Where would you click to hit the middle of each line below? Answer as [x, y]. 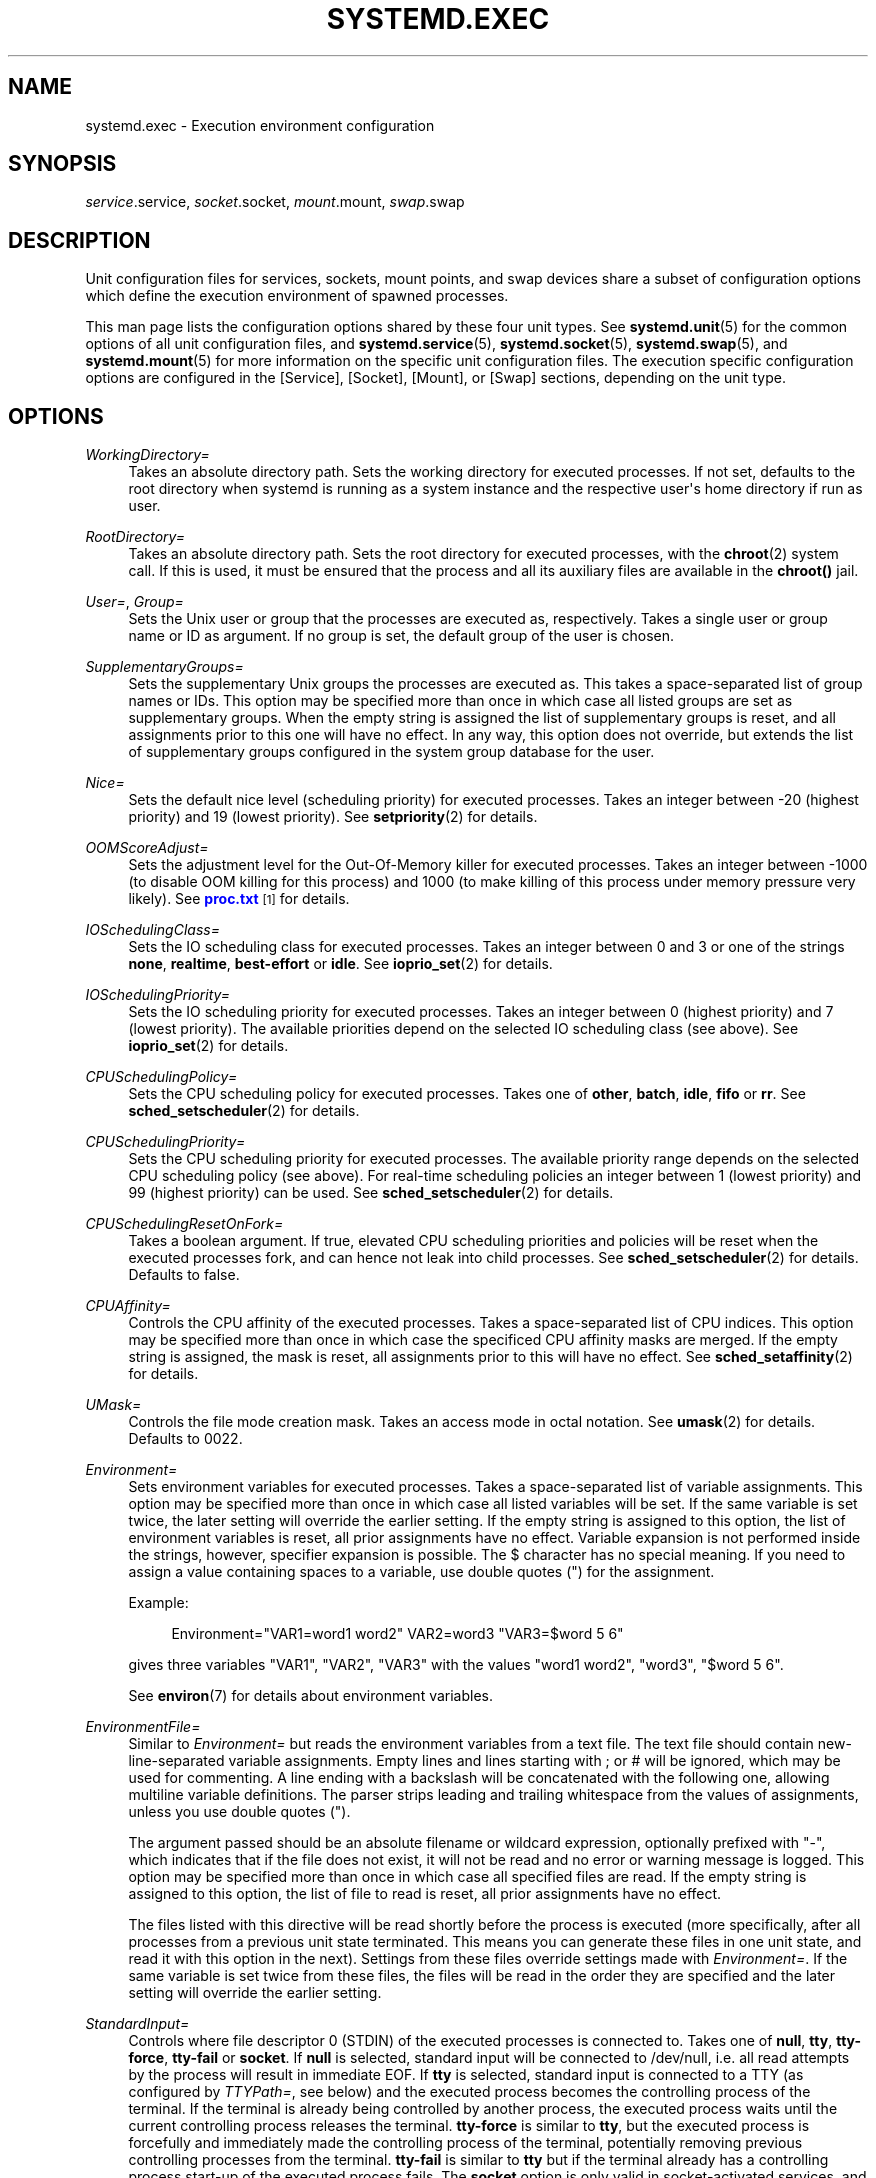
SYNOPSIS [62, 164]
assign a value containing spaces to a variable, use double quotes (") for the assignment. [421, 1572]
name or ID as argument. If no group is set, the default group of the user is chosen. [401, 636]
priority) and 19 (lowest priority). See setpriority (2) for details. [333, 817]
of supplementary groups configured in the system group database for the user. [391, 752]
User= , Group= [134, 602]
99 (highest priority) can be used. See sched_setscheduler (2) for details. [371, 1193]
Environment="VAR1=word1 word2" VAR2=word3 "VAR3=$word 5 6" [397, 1634]
